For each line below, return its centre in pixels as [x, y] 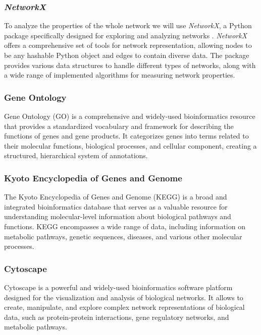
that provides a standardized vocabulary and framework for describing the [119, 126]
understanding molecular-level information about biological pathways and [118, 216]
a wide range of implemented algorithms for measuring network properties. [120, 75]
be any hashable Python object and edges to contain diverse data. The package [127, 55]
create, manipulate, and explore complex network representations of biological [124, 307]
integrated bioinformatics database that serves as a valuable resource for [116, 206]
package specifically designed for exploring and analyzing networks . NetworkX [126, 35]
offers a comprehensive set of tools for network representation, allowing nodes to [128, 45]
